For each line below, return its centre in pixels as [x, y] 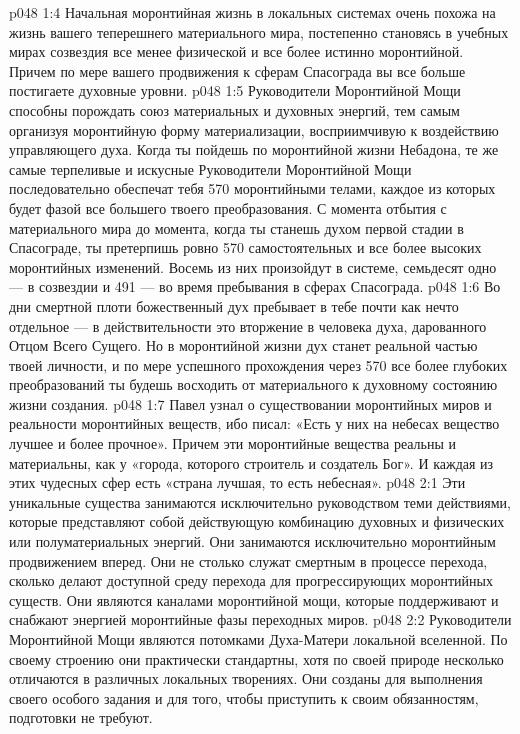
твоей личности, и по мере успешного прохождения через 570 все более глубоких [258, 364]
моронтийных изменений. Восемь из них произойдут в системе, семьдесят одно [253, 266]
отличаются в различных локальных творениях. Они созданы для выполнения [246, 678]
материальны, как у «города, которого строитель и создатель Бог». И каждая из [251, 462]
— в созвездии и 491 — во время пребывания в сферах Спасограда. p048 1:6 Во [255, 286]
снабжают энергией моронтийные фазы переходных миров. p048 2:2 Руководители [260, 619]
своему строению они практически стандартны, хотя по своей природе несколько [256, 658]
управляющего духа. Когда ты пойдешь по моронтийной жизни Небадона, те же [254, 149]
